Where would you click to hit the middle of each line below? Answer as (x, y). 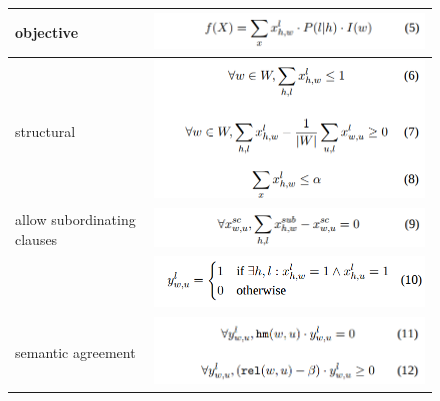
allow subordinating (75, 219)
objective (47, 32)
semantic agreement (75, 351)
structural (45, 130)
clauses (36, 238)
